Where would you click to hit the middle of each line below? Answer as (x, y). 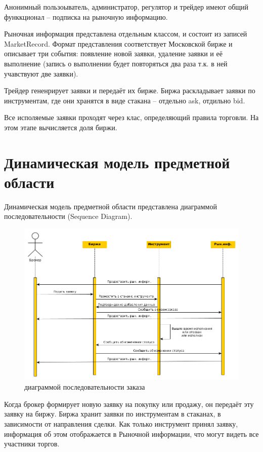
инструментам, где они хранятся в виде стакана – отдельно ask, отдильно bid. (125, 100)
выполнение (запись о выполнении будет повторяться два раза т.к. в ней (116, 63)
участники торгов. (32, 444)
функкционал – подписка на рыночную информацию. (86, 16)
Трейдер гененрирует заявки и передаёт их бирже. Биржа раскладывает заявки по (130, 90)
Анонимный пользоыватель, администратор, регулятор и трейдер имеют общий (126, 7)
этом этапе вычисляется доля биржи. (61, 127)
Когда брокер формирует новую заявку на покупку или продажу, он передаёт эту (129, 404)
